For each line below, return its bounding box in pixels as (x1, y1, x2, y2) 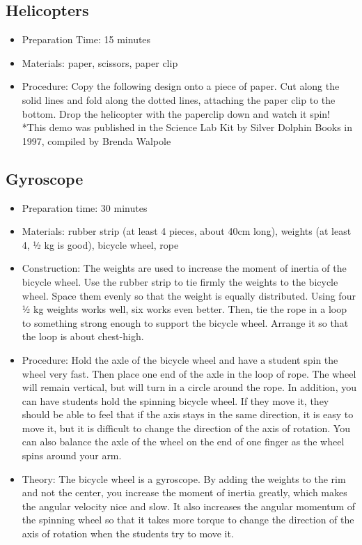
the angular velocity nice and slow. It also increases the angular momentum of (22, 498, 356, 513)
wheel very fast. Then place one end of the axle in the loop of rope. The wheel (22, 366, 356, 381)
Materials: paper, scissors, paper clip (22, 55, 178, 70)
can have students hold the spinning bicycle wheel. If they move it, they (22, 393, 329, 408)
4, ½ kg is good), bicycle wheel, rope (22, 237, 179, 252)
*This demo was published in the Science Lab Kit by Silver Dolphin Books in (22, 120, 353, 135)
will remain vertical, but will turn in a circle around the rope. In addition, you (22, 380, 356, 394)
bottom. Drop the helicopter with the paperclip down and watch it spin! (22, 106, 330, 121)
